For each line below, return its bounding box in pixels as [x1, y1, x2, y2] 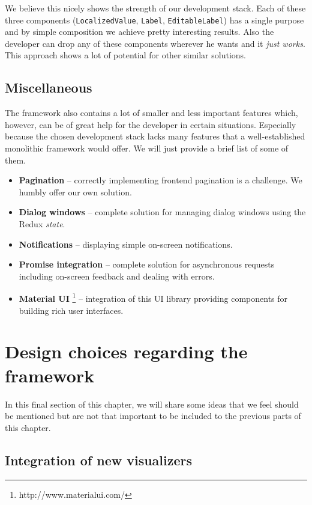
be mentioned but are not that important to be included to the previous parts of [5, 409, 301, 422]
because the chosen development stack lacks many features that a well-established [5, 130, 305, 142]
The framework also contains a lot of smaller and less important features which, [5, 106, 298, 119]
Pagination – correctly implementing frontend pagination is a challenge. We [19, 174, 302, 186]
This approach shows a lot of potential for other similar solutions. [5, 49, 246, 61]
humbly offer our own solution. [19, 185, 132, 198]
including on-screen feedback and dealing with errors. [19, 269, 215, 282]
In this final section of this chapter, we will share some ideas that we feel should [5, 397, 299, 410]
